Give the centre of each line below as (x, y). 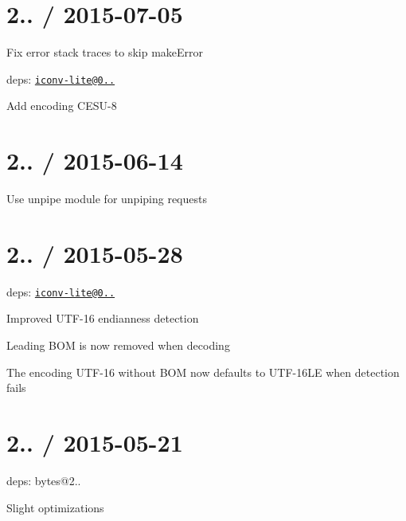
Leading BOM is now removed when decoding (118, 345)
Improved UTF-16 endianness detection (103, 318)
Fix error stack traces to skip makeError (105, 52)
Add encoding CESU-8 (62, 106)
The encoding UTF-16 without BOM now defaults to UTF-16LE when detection (203, 372)
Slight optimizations (55, 507)
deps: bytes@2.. (44, 480)
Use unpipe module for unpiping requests (107, 199)
